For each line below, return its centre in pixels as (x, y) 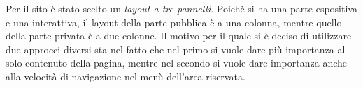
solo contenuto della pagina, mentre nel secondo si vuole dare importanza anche (176, 63)
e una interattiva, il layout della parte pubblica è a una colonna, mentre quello (174, 22)
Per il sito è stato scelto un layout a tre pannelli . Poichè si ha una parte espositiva (181, 8)
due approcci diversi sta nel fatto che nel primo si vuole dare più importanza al (176, 49)
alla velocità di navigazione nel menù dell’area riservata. (126, 76)
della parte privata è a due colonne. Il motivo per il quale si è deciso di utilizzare (179, 36)
